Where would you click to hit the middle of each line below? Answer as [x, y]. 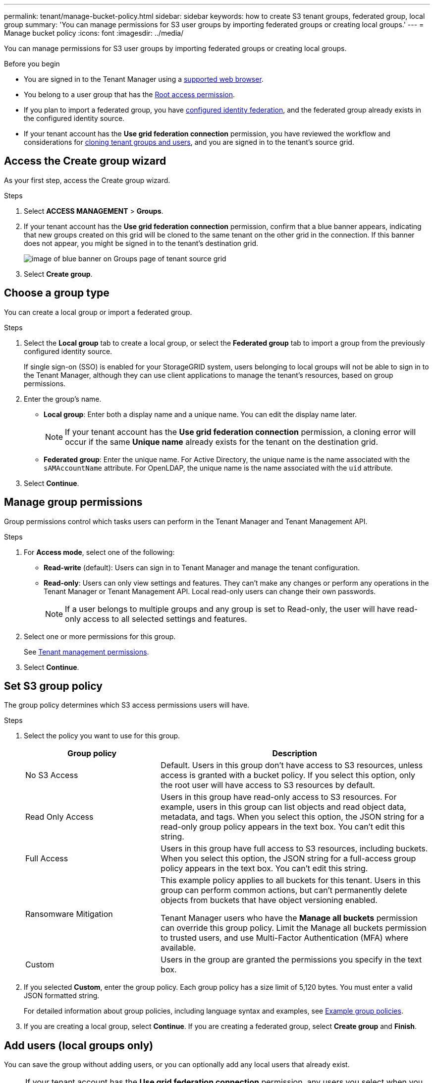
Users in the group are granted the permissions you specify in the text [291, 960]
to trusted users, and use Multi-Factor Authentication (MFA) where [285, 938]
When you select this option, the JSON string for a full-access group [288, 859]
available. [178, 948]
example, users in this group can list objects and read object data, [283, 807]
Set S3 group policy [53, 686]
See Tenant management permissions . [86, 652]
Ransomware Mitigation [69, 914]
